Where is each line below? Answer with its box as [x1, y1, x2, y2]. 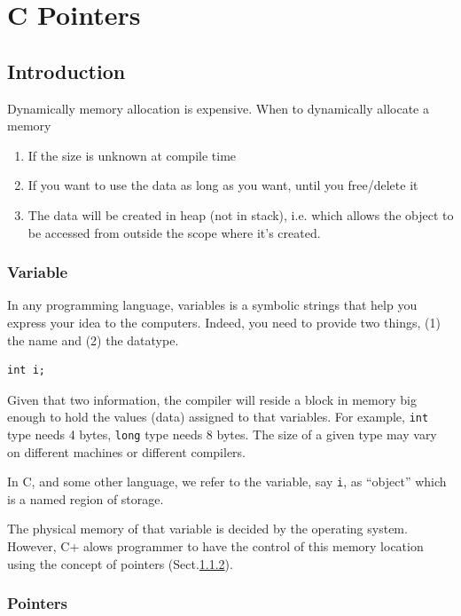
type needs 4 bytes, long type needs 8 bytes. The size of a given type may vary [7, 424, 437, 443]
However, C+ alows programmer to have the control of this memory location [7, 537, 424, 556]
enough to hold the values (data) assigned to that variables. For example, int [7, 407, 429, 426]
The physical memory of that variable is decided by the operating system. [7, 519, 408, 538]
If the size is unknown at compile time [27, 146, 237, 164]
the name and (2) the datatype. [7, 330, 179, 349]
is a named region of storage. [7, 489, 164, 508]
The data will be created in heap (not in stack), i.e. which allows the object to [27, 205, 454, 224]
